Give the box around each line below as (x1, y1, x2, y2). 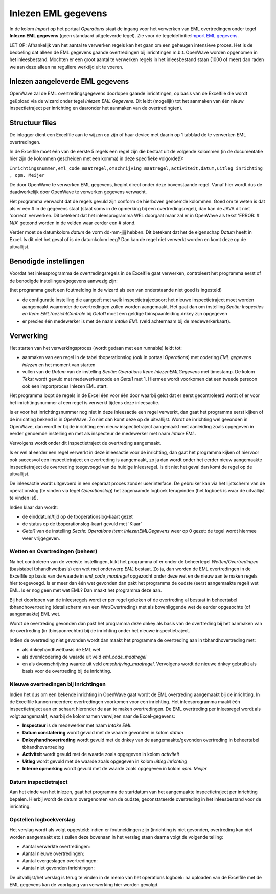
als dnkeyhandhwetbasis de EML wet (22, 646, 101, 652)
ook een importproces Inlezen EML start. (22, 383, 108, 389)
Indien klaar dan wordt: (9, 504, 58, 510)
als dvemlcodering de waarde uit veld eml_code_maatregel (22, 653, 147, 660)
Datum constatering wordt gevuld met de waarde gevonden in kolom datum (22, 729, 183, 736)
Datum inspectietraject (9, 778, 68, 785)
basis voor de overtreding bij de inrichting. (22, 668, 112, 674)
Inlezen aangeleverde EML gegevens (9, 77, 129, 86)
